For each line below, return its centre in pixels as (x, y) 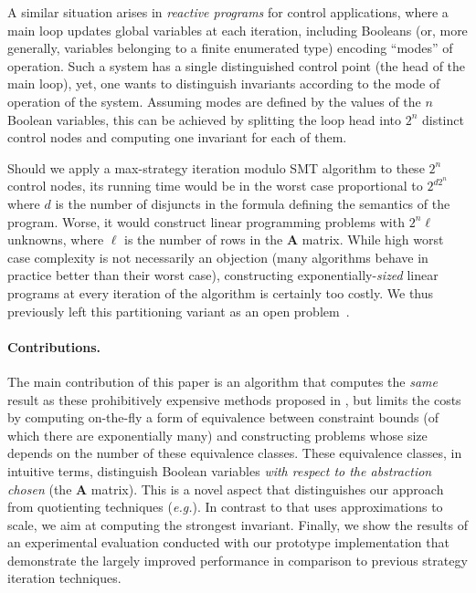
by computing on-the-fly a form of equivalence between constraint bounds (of (223, 417)
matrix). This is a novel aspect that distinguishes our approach (267, 489)
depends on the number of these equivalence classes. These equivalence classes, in (235, 453)
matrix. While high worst (373, 239)
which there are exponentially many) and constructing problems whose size (217, 435)
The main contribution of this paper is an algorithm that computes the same (222, 381)
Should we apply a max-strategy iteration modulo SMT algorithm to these (216, 167)
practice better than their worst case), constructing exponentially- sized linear (223, 275)
